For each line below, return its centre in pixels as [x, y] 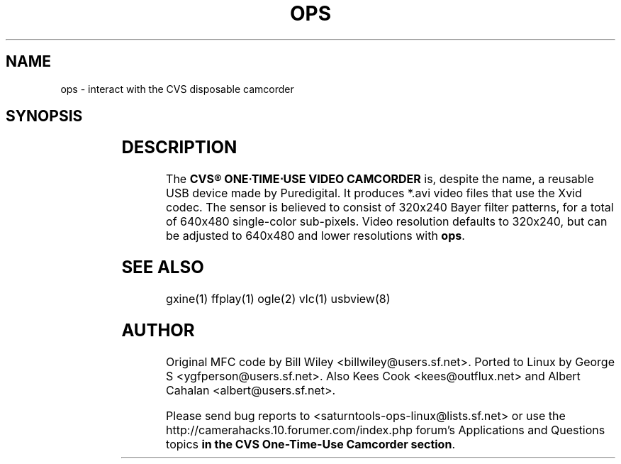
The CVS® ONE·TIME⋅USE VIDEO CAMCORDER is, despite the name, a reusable [380, 179]
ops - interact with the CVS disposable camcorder [177, 89]
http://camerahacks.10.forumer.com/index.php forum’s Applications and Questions [386, 430]
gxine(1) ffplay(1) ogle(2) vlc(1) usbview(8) [278, 299]
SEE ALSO [163, 267]
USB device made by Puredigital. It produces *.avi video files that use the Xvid [374, 193]
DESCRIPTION [179, 148]
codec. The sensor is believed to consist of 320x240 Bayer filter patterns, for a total [390, 208]
